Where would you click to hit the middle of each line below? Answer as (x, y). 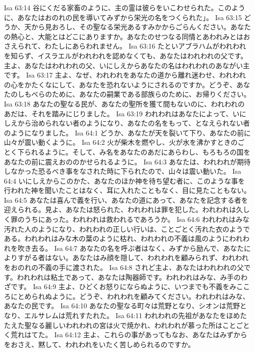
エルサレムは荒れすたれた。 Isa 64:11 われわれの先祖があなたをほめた (136, 315)
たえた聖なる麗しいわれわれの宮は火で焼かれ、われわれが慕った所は (113, 325)
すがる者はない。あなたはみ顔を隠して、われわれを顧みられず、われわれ (133, 257)
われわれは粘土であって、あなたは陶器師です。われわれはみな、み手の (129, 277)
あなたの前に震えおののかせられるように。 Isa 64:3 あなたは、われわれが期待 (127, 161)
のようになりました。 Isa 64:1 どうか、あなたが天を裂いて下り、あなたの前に (127, 132)
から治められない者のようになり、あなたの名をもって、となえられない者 (134, 123)
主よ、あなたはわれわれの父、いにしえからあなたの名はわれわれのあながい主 (127, 65)
